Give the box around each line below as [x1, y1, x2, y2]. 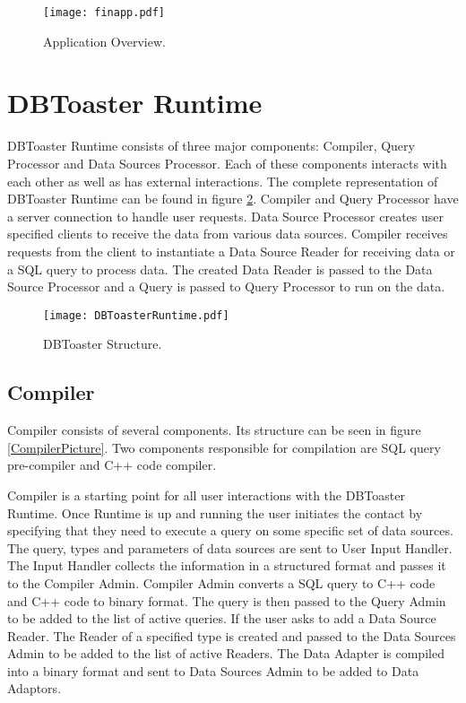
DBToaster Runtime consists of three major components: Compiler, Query [7, 136, 415, 155]
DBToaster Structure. [43, 334, 162, 353]
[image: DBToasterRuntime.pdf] [43, 308, 229, 322]
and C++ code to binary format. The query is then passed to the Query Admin [7, 591, 446, 610]
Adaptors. [7, 679, 62, 698]
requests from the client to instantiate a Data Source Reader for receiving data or [7, 241, 455, 260]
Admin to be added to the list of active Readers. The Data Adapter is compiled [7, 644, 444, 663]
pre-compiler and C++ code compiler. [7, 456, 217, 474]
